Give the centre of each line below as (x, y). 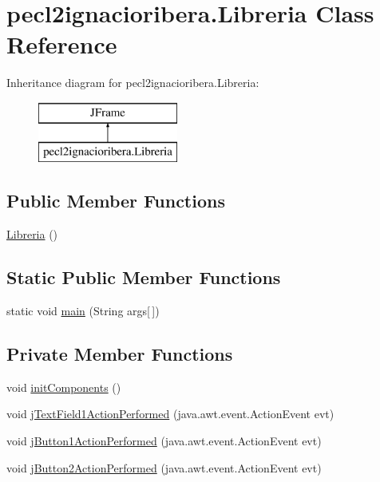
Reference (62, 44)
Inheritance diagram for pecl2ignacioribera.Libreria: (133, 83)
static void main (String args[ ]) (83, 311)
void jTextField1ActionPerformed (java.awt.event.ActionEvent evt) (170, 414)
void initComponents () (64, 387)
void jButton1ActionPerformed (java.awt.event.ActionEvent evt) (164, 441)
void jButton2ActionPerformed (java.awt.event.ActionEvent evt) (164, 467)
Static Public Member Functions (144, 277)
